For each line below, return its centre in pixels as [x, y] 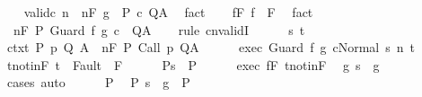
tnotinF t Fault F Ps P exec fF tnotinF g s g [193, 64]
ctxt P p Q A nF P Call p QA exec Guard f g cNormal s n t [211, 47]
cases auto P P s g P [98, 82]
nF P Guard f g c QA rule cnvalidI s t [159, 29]
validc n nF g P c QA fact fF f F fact [168, 12]
